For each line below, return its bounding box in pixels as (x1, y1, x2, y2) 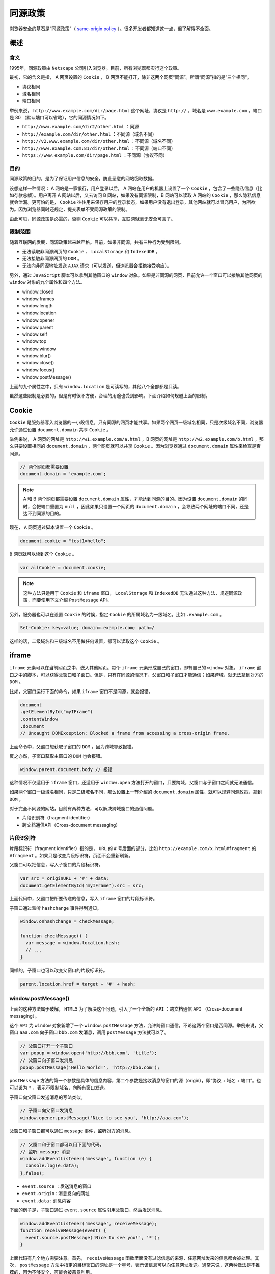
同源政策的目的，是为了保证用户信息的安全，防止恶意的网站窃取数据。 (9, 176, 157, 182)
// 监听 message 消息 (20, 1149, 71, 1154)
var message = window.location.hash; (25, 940, 120, 946)
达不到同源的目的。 (23, 510, 64, 517)
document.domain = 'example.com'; (20, 471, 106, 476)
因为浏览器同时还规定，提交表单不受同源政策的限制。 (18, 206, 130, 213)
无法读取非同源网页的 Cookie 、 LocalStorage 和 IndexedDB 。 (22, 248, 160, 254)
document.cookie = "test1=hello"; (20, 538, 106, 544)
